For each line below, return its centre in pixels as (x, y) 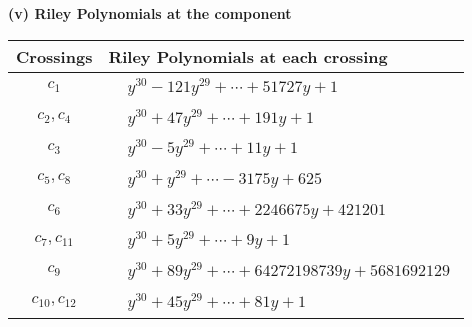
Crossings (54, 56)
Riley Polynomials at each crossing (248, 56)
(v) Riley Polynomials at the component (150, 13)
